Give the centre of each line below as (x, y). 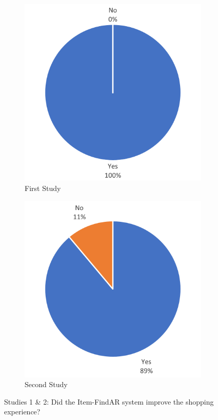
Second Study (46, 384)
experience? (22, 412)
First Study (43, 188)
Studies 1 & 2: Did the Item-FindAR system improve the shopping (109, 401)
